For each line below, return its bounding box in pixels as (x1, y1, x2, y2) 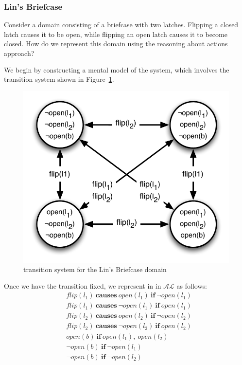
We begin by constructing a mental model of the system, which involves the (4, 64, 229, 74)
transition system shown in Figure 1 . (4, 74, 114, 84)
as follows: (176, 280, 207, 291)
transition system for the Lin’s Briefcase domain (23, 264, 167, 274)
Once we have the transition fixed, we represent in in (4, 280, 161, 291)
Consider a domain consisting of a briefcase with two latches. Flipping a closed (4, 19, 239, 30)
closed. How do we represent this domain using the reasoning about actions (4, 38, 228, 49)
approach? (4, 48, 35, 58)
